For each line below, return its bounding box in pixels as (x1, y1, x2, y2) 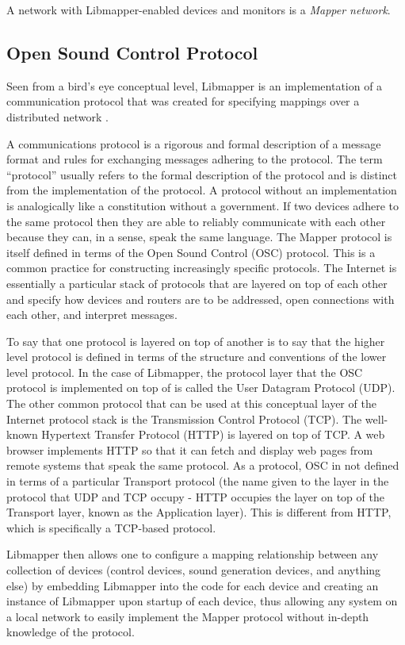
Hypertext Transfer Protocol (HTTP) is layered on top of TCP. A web (41, 426, 385, 443)
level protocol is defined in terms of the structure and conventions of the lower (6, 348, 387, 365)
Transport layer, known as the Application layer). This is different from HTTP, (6, 504, 392, 520)
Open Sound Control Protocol (6, 40, 258, 64)
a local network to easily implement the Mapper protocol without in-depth (6, 608, 369, 624)
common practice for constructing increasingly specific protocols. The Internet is (6, 259, 397, 276)
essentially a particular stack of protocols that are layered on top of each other (6, 275, 388, 291)
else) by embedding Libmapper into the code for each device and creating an (6, 577, 379, 593)
